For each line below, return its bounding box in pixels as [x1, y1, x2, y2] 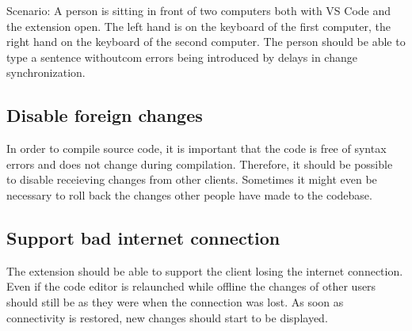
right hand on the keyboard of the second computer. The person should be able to [6, 33, 406, 50]
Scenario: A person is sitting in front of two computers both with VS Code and [6, 2, 391, 18]
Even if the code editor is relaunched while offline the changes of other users [6, 278, 376, 295]
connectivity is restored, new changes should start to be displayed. [6, 309, 328, 325]
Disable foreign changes [6, 103, 203, 127]
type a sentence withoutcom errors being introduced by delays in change [6, 48, 357, 65]
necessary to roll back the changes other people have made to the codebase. [6, 186, 372, 203]
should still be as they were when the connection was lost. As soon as [6, 293, 344, 310]
